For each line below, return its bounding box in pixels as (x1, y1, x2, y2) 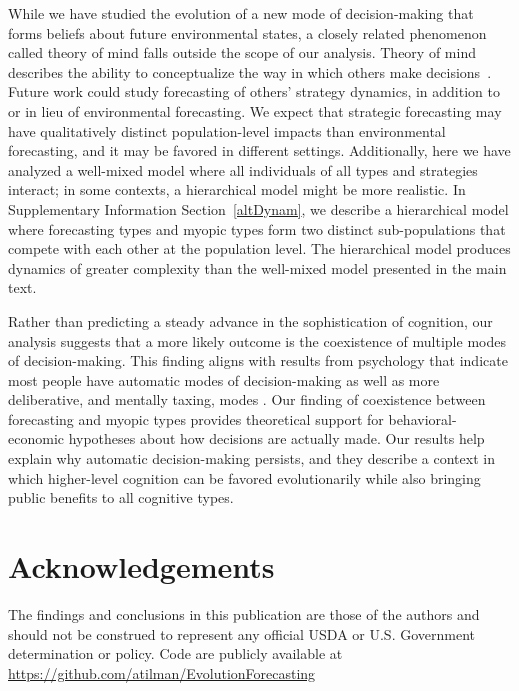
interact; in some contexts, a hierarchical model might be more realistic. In (8, 179, 466, 200)
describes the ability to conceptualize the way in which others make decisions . (8, 61, 492, 82)
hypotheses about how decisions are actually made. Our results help (68, 428, 485, 449)
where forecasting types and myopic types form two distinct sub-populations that (8, 218, 506, 239)
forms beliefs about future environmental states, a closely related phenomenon (8, 22, 487, 43)
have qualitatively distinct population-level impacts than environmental (8, 120, 446, 141)
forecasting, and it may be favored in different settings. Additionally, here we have (8, 140, 511, 161)
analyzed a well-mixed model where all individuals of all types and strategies (8, 159, 478, 180)
